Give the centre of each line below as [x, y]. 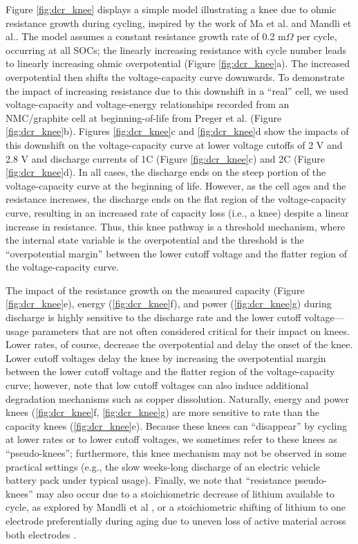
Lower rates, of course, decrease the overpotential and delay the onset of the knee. [179, 344]
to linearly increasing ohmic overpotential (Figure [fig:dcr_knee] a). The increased [178, 63]
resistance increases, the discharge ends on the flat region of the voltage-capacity [176, 199]
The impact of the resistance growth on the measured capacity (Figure [155, 290]
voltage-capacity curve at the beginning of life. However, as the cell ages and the [176, 185]
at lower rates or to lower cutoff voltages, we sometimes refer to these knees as [171, 439]
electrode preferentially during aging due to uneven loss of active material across [176, 520]
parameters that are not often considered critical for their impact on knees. [191, 330]
